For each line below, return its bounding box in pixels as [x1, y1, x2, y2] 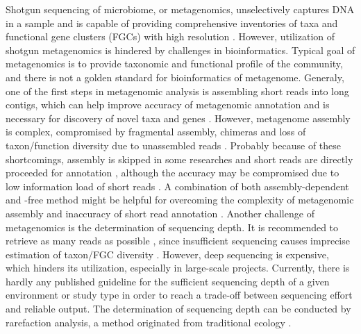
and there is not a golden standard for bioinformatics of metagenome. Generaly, [6, 69, 344, 84]
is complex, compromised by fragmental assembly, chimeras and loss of [6, 124, 306, 139]
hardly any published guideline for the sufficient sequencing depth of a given [6, 274, 330, 288]
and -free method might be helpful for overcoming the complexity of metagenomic [6, 192, 354, 207]
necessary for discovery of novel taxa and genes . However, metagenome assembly [6, 110, 351, 125]
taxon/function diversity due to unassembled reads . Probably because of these [6, 137, 342, 152]
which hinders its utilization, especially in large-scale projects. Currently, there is [6, 260, 350, 275]
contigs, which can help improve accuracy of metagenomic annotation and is [6, 97, 330, 112]
